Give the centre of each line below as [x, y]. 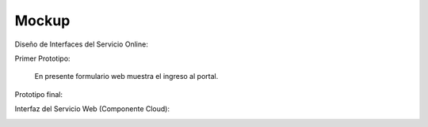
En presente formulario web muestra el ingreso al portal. [126, 77]
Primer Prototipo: [42, 58]
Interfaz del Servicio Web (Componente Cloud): [92, 109]
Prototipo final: [39, 94]
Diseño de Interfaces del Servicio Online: [81, 44]
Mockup [42, 21]
